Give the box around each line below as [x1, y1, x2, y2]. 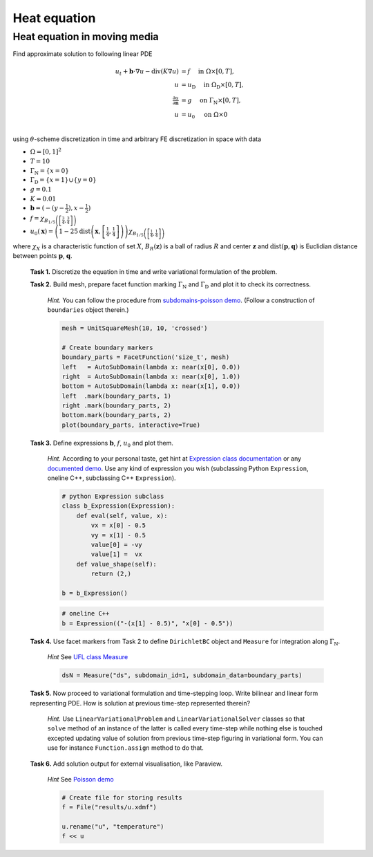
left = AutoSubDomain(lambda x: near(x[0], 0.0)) [61, 363, 241, 371]
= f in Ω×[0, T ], [180, 67, 234, 75]
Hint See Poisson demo [47, 775, 114, 783]
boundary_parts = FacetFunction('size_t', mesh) [61, 353, 230, 361]
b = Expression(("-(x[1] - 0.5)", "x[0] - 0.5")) [61, 619, 233, 627]
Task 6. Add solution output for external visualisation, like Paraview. [30, 759, 223, 768]
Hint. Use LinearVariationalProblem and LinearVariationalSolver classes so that [47, 715, 305, 723]
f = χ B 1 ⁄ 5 [30, 214, 55, 225]
